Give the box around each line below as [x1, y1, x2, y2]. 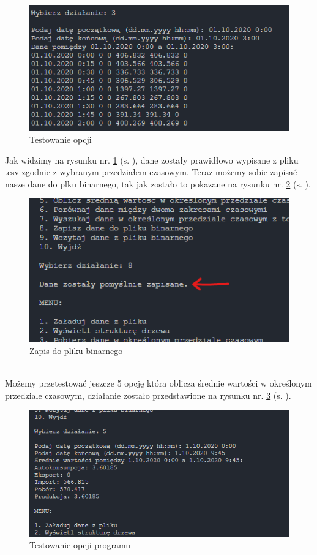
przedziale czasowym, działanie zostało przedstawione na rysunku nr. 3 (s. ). [5, 388, 291, 401]
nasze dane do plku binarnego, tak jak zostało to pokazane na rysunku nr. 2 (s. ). [5, 177, 311, 190]
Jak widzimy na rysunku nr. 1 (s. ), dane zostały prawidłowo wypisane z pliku [5, 153, 299, 166]
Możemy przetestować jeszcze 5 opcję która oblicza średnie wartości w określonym [5, 377, 312, 390]
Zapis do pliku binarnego [29, 344, 123, 357]
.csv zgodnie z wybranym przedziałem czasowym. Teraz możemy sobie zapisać [5, 165, 297, 178]
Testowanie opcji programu [29, 538, 131, 551]
